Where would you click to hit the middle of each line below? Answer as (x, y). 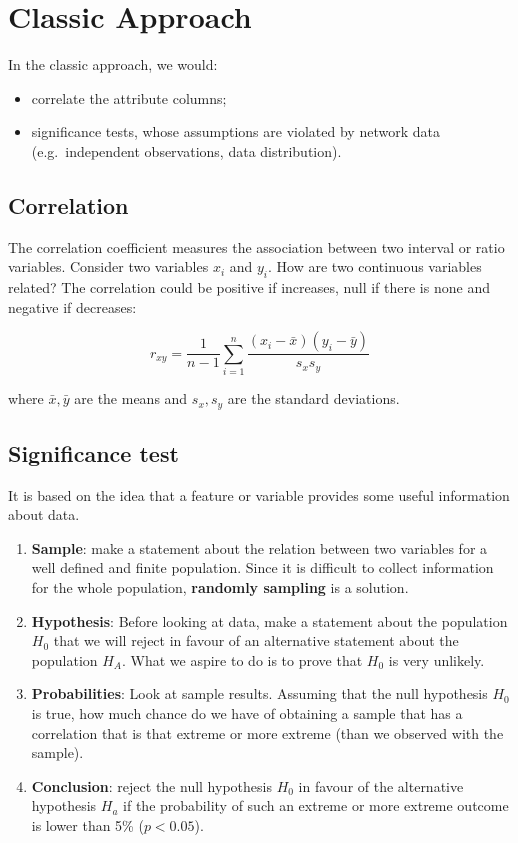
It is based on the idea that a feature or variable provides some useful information (259, 494)
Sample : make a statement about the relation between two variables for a (259, 547)
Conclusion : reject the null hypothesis (151, 785)
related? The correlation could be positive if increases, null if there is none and (249, 287)
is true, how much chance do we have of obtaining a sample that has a (247, 713)
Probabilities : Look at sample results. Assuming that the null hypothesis (259, 693)
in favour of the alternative (381, 785)
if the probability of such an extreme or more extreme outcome (316, 805)
